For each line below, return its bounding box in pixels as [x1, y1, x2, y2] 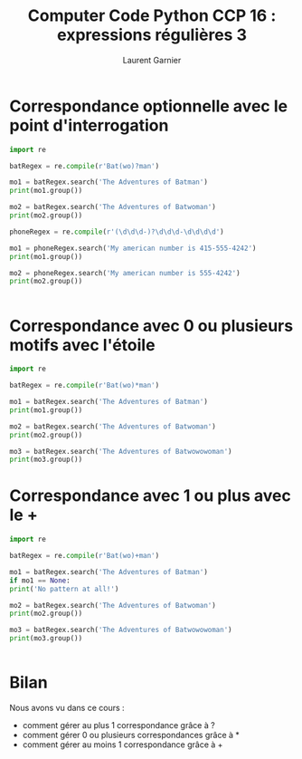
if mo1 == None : [9, 576, 71, 585]
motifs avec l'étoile [9, 334, 156, 355]
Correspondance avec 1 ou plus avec [9, 485, 291, 506]
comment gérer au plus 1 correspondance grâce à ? [22, 720, 215, 730]
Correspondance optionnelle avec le [9, 96, 288, 116]
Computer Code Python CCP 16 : [27, 5, 277, 26]
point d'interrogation [9, 115, 169, 136]
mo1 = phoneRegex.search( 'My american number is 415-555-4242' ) [9, 244, 257, 253]
